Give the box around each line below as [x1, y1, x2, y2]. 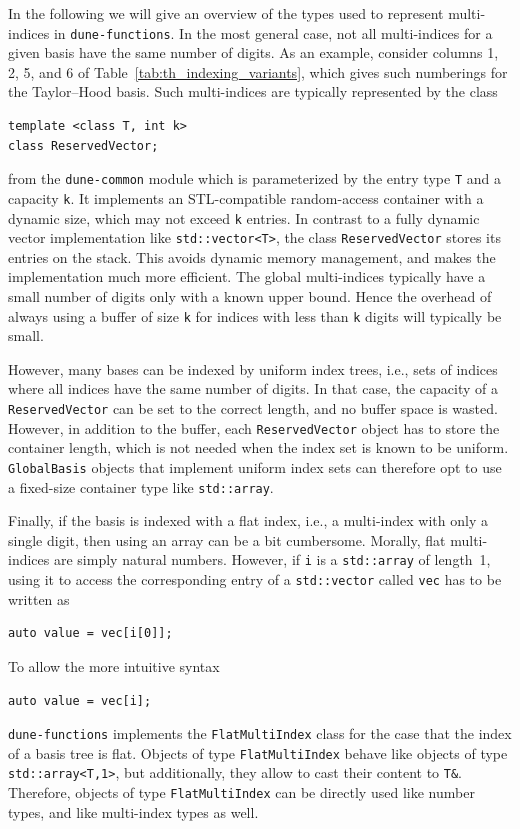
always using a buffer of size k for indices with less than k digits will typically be [8, 305, 502, 326]
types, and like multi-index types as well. [8, 801, 259, 822]
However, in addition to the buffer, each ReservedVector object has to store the [8, 417, 500, 438]
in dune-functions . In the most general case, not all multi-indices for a [53, 22, 493, 43]
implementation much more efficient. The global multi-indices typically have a [8, 266, 486, 287]
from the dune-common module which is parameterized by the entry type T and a [8, 168, 501, 189]
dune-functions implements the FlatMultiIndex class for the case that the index [8, 723, 512, 744]
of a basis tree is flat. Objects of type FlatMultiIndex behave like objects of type [8, 742, 508, 763]
